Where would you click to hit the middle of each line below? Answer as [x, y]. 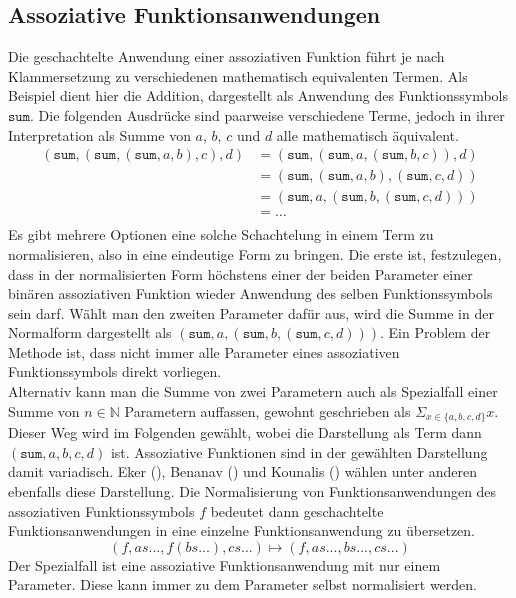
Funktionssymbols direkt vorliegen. [115, 371]
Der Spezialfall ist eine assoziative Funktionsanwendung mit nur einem [224, 564]
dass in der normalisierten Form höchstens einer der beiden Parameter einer [240, 273]
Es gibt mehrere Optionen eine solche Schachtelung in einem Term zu [221, 234]
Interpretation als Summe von [99, 134]
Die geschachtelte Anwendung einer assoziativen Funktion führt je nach [226, 56]
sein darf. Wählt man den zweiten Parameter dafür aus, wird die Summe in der [251, 312]
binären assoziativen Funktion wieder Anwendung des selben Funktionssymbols [250, 293]
